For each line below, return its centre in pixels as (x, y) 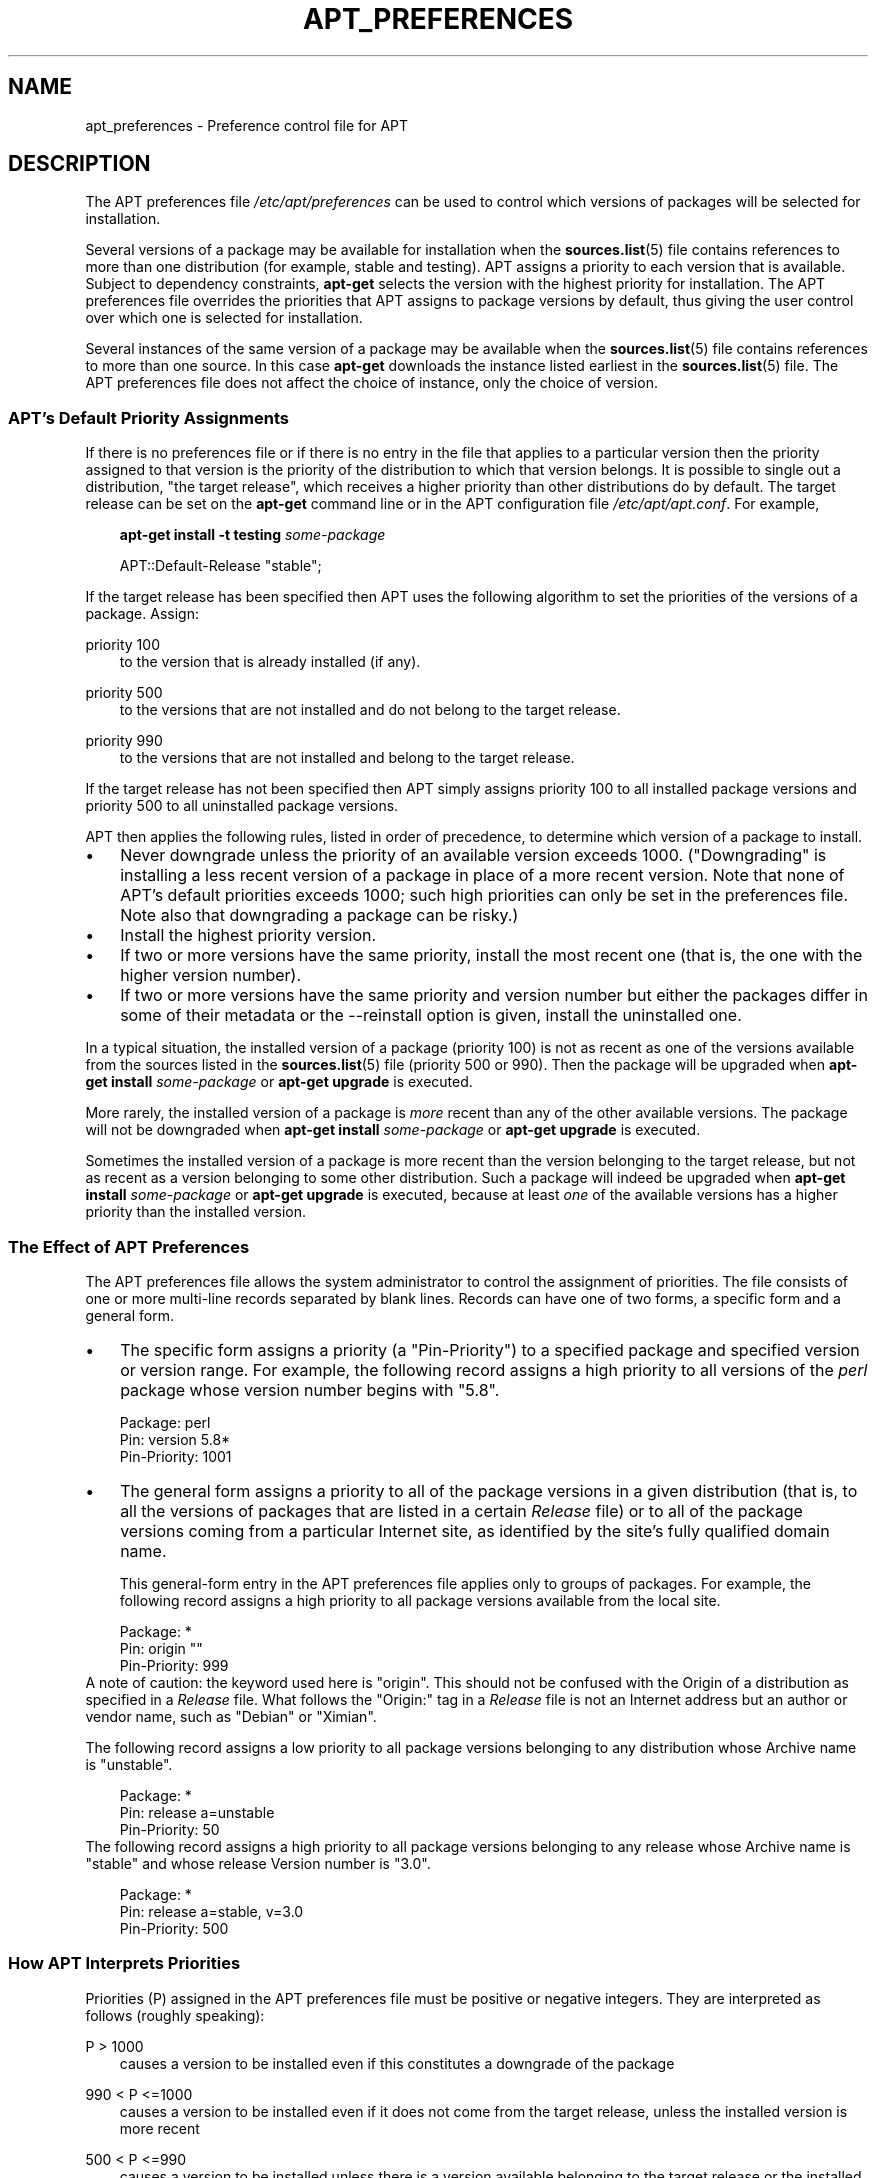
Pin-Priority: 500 (174, 1928)
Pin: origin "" (161, 1648)
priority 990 (124, 741)
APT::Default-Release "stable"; (220, 566)
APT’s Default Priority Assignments (148, 417)
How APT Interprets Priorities (124, 1963)
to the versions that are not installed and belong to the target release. (347, 758)
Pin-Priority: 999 (174, 1665)
